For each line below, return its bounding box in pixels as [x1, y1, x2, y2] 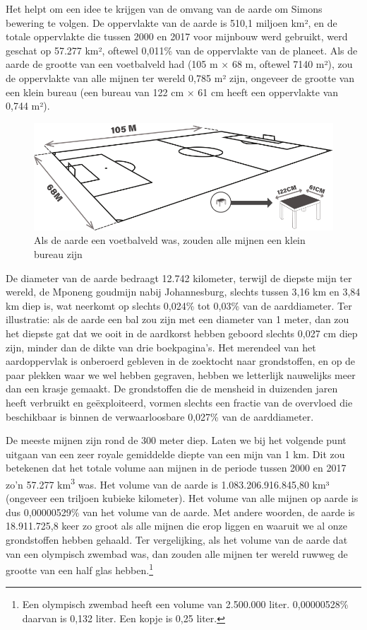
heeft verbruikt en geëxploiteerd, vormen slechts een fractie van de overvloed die [6, 395, 353, 409]
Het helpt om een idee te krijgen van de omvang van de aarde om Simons [6, 1, 323, 16]
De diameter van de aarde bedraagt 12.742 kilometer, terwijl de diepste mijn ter [6, 270, 352, 285]
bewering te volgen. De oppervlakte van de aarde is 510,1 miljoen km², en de [6, 15, 337, 30]
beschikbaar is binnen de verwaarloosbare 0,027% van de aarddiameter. [6, 409, 314, 424]
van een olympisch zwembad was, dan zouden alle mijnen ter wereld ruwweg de [6, 546, 348, 561]
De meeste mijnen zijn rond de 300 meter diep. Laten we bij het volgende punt [6, 433, 347, 448]
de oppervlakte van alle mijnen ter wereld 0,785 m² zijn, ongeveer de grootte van [6, 70, 355, 85]
